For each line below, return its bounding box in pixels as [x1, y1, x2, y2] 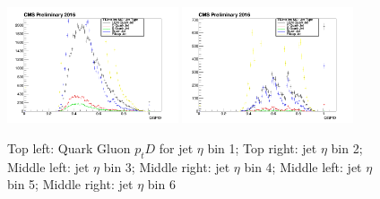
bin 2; [331, 138, 363, 157]
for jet [159, 138, 194, 157]
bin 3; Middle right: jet [103, 157, 230, 176]
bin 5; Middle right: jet [7, 175, 134, 194]
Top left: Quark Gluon [7, 138, 131, 157]
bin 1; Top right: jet [207, 138, 317, 157]
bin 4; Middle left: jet [244, 157, 362, 176]
